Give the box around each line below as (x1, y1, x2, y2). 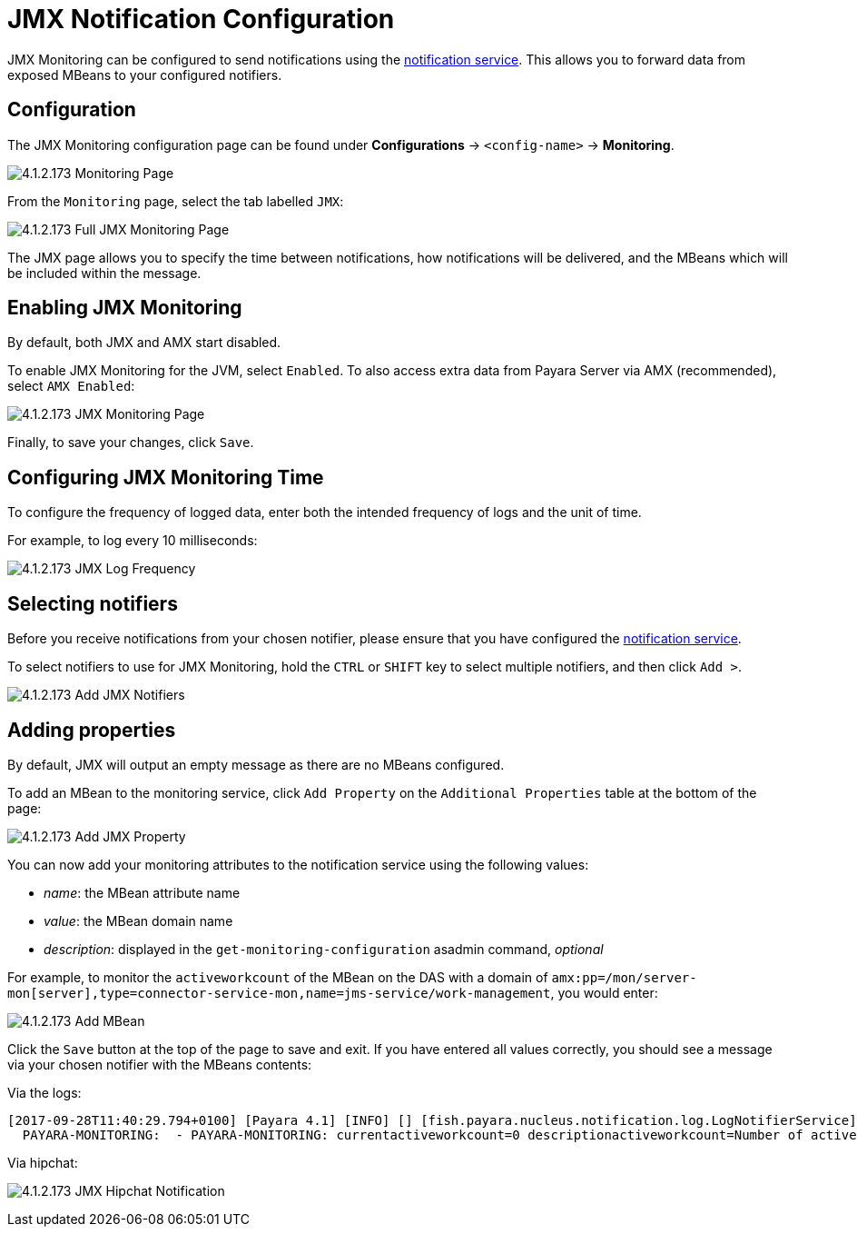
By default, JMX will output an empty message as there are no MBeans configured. (7, 756, 505, 772)
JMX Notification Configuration (7, 4, 395, 35)
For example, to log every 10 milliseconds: (7, 532, 258, 549)
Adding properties (7, 718, 176, 741)
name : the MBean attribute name (44, 884, 241, 901)
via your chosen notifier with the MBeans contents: (7, 1056, 312, 1072)
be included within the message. (7, 264, 202, 281)
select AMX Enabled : (7, 378, 135, 394)
